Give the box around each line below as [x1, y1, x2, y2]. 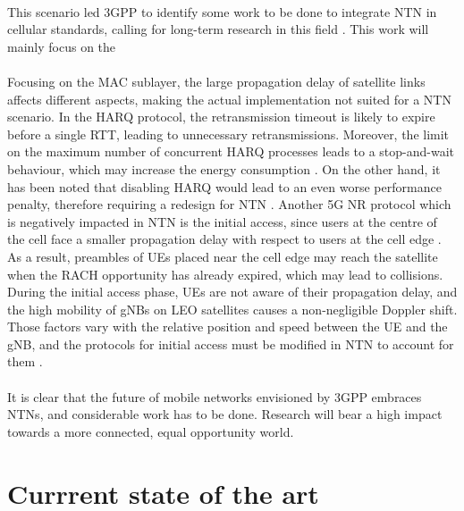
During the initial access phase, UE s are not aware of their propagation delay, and [7, 282, 458, 301]
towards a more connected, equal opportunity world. [7, 422, 294, 440]
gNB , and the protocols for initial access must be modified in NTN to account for [7, 334, 454, 353]
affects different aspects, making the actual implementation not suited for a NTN [7, 89, 451, 108]
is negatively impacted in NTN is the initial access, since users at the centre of [7, 212, 437, 230]
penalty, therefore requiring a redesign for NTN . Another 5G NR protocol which [7, 195, 451, 214]
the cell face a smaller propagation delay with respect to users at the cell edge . [7, 230, 442, 248]
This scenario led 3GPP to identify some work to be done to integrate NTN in [7, 2, 437, 21]
